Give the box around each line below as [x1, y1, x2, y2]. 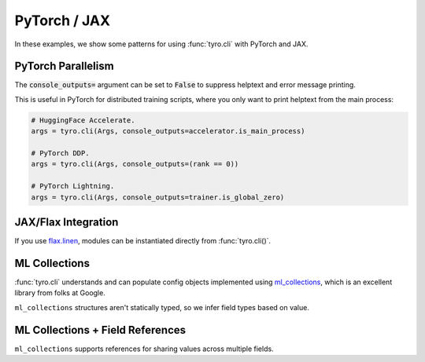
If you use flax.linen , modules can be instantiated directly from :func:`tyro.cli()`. [14, 236, 272, 246]
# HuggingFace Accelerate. [31, 115, 135, 125]
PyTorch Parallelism [14, 60, 114, 73]
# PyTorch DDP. [31, 149, 90, 157]
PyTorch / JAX [14, 12, 110, 29]
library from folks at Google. [14, 288, 105, 298]
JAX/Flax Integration [14, 215, 119, 229]
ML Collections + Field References [14, 323, 187, 337]
